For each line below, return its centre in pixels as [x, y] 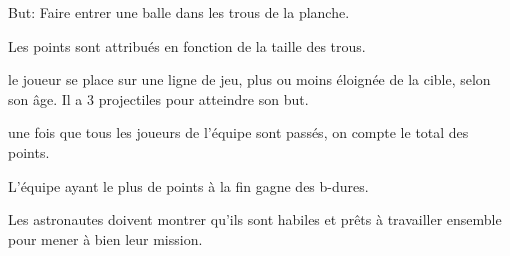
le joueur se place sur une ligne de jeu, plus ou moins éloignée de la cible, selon [249, 79]
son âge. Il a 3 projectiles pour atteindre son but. [158, 98]
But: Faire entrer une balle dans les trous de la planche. [179, 12]
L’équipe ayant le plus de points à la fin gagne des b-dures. [188, 185]
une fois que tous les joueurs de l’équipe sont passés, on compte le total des [238, 132]
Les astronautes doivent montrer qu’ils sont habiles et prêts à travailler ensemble [255, 219]
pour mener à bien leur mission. [105, 238]
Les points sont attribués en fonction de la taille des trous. [187, 45]
